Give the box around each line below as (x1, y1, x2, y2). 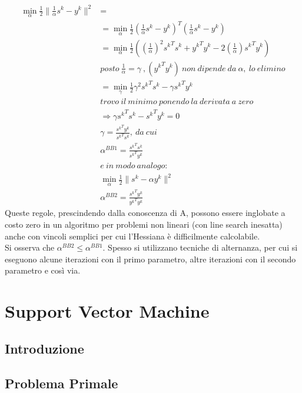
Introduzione (5, 339, 84, 357)
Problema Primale (5, 374, 118, 392)
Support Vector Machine (5, 299, 210, 323)
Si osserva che (5, 241, 55, 254)
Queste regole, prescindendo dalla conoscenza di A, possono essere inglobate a (5, 207, 286, 219)
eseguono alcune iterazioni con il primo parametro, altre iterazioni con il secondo (5, 252, 296, 265)
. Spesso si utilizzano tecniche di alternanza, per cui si (102, 241, 298, 254)
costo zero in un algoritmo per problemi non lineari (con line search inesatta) (5, 218, 283, 231)
